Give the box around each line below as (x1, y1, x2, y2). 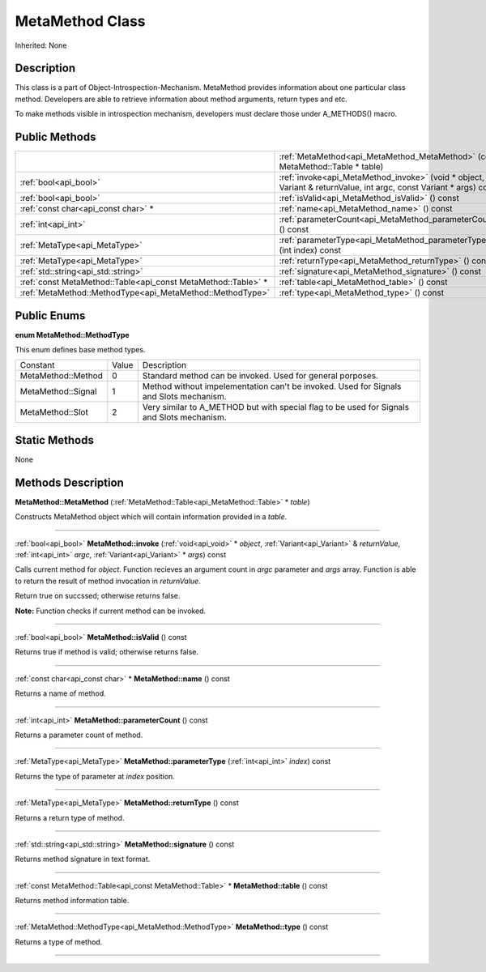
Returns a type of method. (15, 936, 103, 947)
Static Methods (15, 433, 95, 447)
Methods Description (15, 475, 125, 489)
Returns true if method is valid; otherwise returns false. (15, 647, 198, 657)
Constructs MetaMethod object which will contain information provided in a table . (15, 512, 288, 522)
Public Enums (15, 309, 86, 322)
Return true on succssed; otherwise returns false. (15, 591, 181, 601)
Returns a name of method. (15, 688, 107, 698)
